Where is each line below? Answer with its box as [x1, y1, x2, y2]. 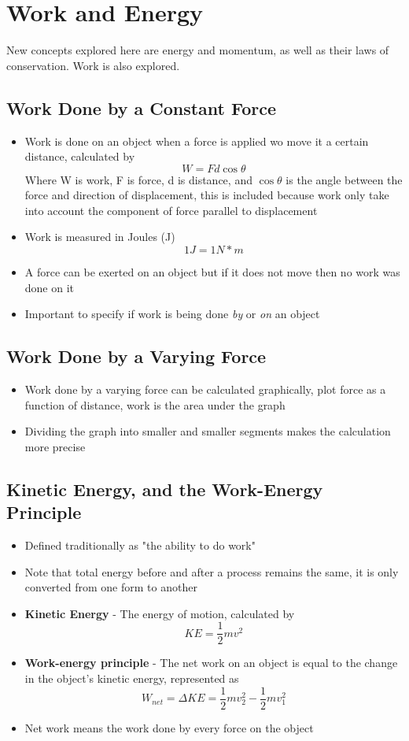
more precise [24, 438, 86, 454]
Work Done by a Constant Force [6, 95, 277, 120]
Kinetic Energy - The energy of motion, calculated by [24, 605, 295, 621]
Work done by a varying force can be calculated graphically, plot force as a [24, 381, 386, 398]
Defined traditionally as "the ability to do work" [24, 537, 256, 554]
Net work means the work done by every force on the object [24, 719, 314, 735]
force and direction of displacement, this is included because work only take [24, 187, 389, 203]
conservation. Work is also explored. [6, 57, 180, 73]
